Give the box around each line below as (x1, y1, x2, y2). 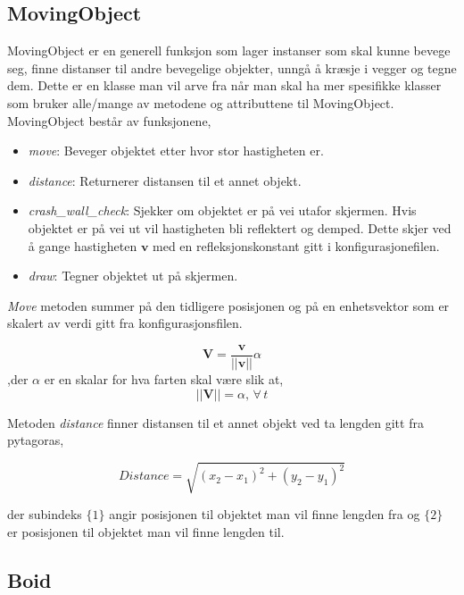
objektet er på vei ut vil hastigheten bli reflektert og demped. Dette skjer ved (28, 218, 452, 237)
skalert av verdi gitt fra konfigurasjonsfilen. (7, 314, 243, 332)
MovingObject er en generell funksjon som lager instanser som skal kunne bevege (7, 41, 451, 60)
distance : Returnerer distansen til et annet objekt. (28, 171, 302, 189)
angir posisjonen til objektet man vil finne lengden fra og (109, 505, 420, 524)
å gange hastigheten (28, 236, 137, 255)
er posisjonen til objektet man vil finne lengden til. (7, 522, 285, 541)
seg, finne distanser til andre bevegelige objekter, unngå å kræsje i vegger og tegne (7, 58, 457, 77)
